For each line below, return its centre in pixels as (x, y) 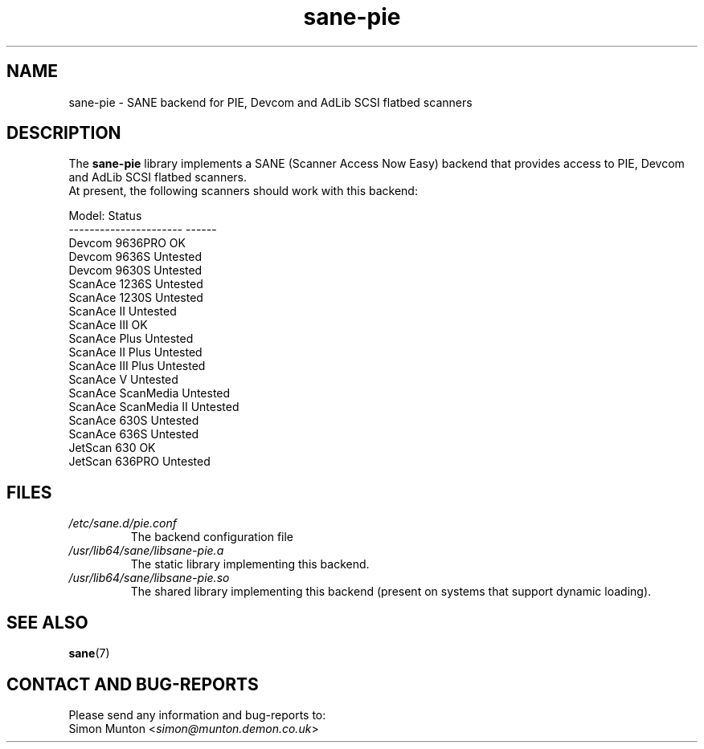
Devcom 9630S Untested (135, 271)
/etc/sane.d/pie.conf (123, 523)
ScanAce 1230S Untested (136, 298)
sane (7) (89, 653)
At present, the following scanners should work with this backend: (243, 191)
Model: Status (105, 216)
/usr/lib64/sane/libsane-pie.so (149, 578)
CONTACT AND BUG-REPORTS (133, 684)
